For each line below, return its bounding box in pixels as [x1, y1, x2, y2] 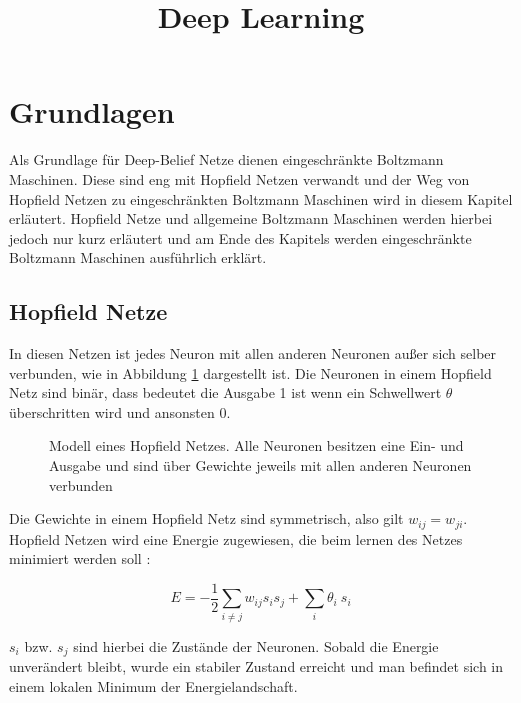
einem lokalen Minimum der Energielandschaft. [9, 675, 298, 696]
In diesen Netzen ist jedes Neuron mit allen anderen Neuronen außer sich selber [9, 343, 497, 364]
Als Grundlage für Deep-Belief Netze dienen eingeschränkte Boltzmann [9, 149, 444, 170]
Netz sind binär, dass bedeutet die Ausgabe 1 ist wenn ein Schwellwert [9, 382, 442, 403]
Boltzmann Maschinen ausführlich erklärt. [9, 247, 267, 268]
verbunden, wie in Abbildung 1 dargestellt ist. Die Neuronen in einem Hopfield [9, 362, 492, 383]
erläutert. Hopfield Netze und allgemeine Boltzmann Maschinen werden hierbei [9, 208, 493, 229]
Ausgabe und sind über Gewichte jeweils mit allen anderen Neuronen [49, 455, 472, 476]
